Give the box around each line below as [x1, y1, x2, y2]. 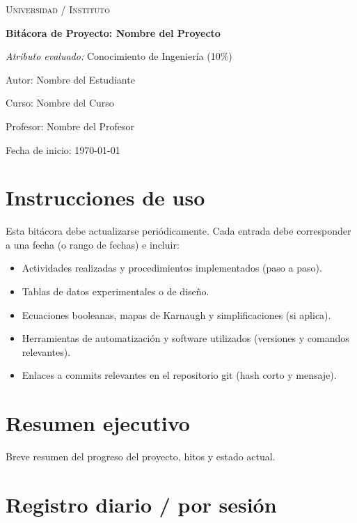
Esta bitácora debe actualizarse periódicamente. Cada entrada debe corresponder [6, 224, 351, 238]
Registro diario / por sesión [6, 490, 277, 518]
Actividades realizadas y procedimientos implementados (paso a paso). [22, 260, 322, 275]
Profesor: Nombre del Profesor [6, 118, 135, 133]
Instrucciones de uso [6, 183, 205, 212]
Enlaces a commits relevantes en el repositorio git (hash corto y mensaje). [22, 368, 337, 382]
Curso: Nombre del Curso [6, 95, 114, 110]
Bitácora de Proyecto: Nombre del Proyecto [6, 25, 221, 40]
